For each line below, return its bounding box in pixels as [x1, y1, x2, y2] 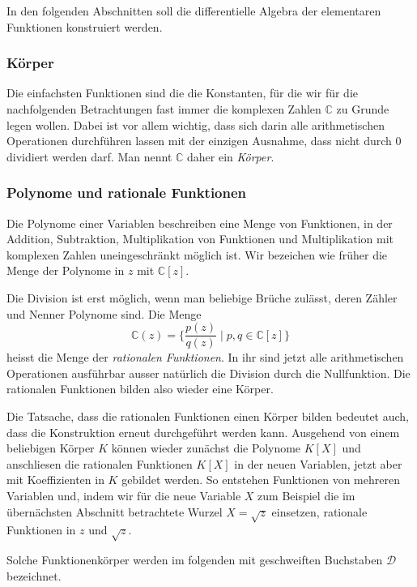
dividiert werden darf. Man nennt [6, 148, 172, 165]
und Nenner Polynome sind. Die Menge [6, 305, 202, 322]
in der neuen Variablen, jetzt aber [234, 455, 402, 472]
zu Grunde [336, 101, 389, 117]
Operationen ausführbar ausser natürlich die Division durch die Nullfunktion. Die [6, 364, 411, 381]
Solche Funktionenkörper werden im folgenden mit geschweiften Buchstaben [6, 551, 383, 568]
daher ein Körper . [187, 148, 274, 165]
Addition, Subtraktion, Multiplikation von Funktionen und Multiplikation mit [6, 230, 394, 247]
